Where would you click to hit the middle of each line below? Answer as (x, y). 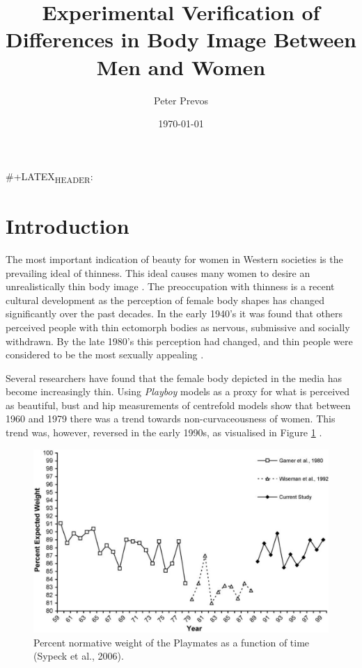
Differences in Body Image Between (181, 39)
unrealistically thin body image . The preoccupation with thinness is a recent (170, 286)
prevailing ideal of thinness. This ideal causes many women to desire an (158, 272)
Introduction (68, 225)
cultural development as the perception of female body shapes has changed (165, 300)
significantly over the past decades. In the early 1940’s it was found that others (174, 313)
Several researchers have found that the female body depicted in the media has (174, 377)
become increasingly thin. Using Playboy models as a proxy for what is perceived (178, 391)
